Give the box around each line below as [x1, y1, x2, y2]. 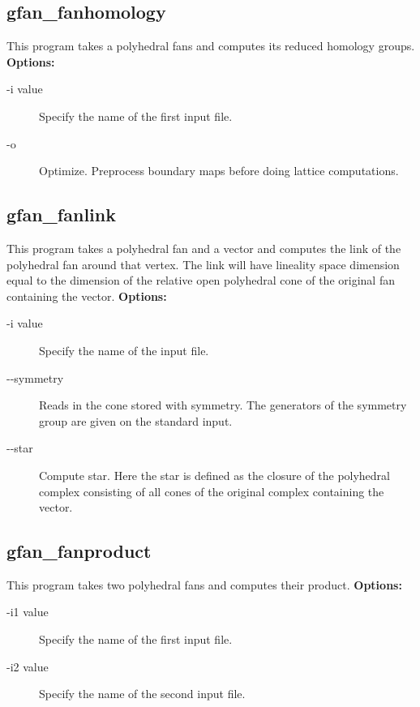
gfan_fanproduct [6, 538, 152, 563]
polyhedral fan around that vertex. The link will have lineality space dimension [6, 255, 400, 272]
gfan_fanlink [6, 202, 116, 227]
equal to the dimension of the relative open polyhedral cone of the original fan [6, 272, 395, 289]
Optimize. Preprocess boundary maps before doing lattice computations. [39, 162, 399, 179]
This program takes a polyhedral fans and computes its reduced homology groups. [6, 37, 415, 54]
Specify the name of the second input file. [39, 685, 246, 702]
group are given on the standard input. [39, 412, 233, 429]
